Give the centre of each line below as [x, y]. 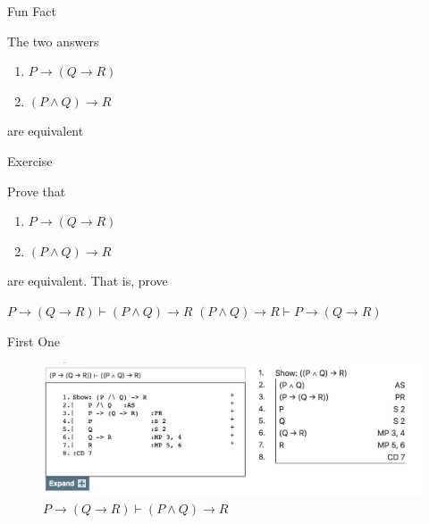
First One [34, 341]
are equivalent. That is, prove [88, 281]
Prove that [37, 191]
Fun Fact [32, 11]
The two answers [53, 41]
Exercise [30, 160]
